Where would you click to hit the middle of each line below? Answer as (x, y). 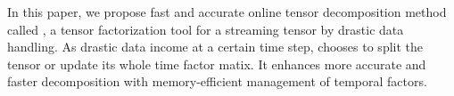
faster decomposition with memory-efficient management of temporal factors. (217, 81)
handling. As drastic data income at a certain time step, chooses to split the (215, 47)
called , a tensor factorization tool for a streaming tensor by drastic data (206, 29)
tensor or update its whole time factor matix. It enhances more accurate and (217, 64)
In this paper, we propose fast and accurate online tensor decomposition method (227, 12)
